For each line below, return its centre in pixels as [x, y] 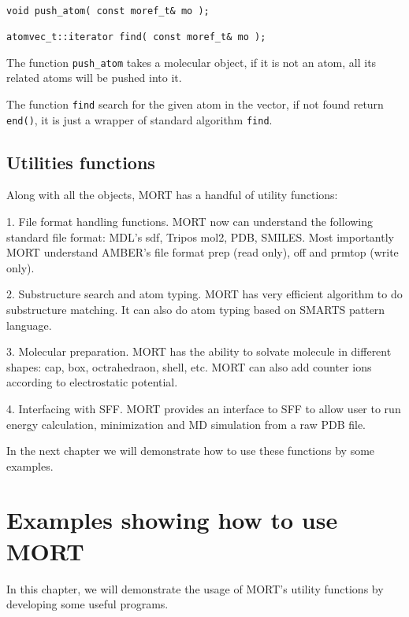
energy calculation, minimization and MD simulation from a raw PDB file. [186, 424]
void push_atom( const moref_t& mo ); [108, 11]
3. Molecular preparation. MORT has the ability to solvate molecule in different [199, 351]
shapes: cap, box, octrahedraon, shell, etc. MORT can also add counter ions [189, 366]
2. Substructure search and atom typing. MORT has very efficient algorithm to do [204, 294]
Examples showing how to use [172, 520]
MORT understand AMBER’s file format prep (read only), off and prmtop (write [203, 252]
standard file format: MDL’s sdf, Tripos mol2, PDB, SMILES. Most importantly [200, 236]
